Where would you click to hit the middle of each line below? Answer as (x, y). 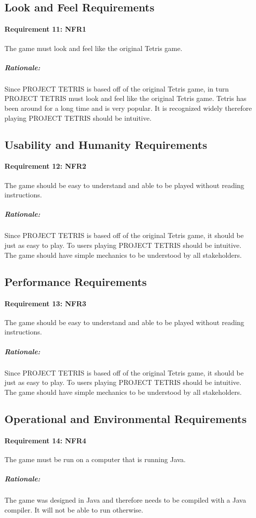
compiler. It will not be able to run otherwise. (74, 509)
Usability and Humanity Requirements (106, 144)
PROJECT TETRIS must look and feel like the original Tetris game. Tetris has (126, 98)
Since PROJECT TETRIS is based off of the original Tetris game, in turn (117, 88)
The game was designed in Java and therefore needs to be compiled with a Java (125, 500)
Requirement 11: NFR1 (46, 29)
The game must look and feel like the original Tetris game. (94, 48)
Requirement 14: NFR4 (46, 440)
